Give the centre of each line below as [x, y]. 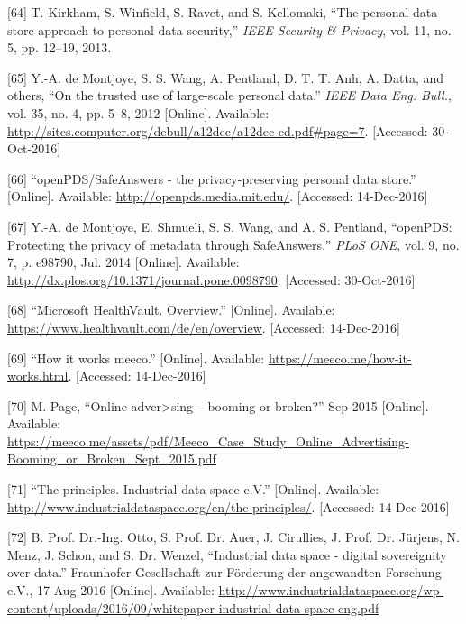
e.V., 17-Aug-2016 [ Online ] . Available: [111, 590]
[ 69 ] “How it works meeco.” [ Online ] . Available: [136, 358]
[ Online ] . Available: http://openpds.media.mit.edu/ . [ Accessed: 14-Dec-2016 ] [218, 196]
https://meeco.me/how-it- [340, 358]
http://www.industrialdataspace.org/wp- [331, 590]
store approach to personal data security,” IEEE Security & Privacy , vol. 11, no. [229, 29]
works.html [38, 376]
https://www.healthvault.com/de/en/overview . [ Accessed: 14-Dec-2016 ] [204, 327]
